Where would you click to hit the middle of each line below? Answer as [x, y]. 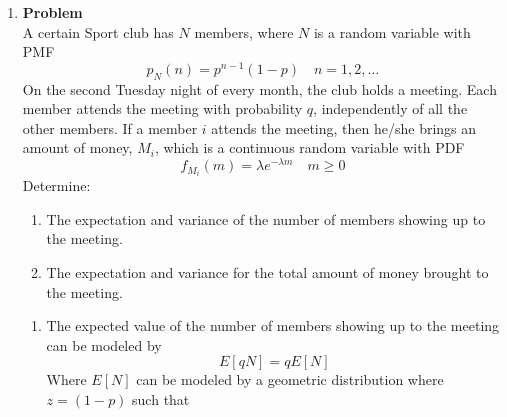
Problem [52, 12]
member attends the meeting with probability [162, 108]
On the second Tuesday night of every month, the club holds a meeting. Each [259, 88]
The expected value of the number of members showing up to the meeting [273, 325]
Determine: [56, 185]
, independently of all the [390, 108]
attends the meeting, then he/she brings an [344, 127]
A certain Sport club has [98, 31]
